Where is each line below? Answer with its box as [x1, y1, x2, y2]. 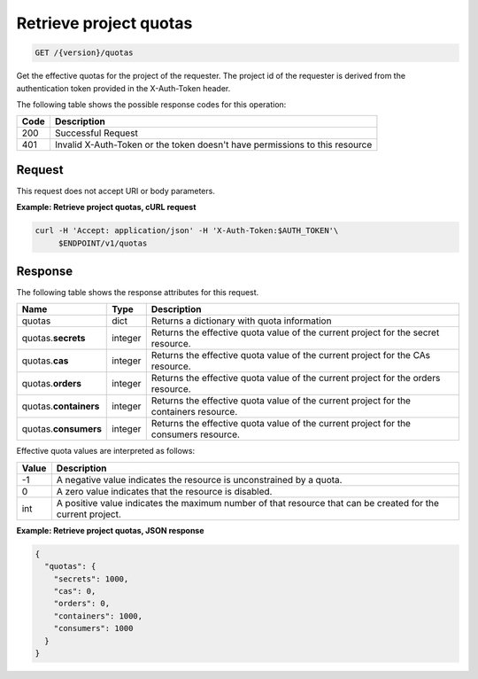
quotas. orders [21, 378, 81, 390]
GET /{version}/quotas [35, 48, 134, 58]
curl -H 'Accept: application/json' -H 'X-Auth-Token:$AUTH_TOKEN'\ [35, 226, 339, 236]
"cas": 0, [53, 586, 96, 597]
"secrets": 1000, [53, 574, 129, 584]
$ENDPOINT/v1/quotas [58, 238, 148, 248]
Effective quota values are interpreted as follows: [16, 446, 195, 457]
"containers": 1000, [53, 611, 143, 620]
